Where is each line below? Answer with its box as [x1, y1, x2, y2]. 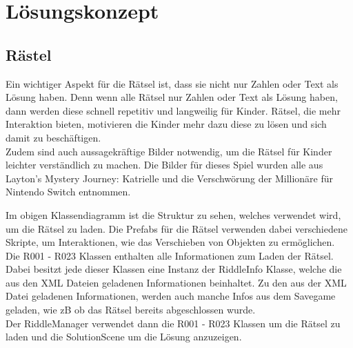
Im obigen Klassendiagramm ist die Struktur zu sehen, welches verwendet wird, [6, 207, 341, 222]
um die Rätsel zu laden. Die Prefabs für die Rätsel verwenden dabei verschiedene [6, 221, 347, 235]
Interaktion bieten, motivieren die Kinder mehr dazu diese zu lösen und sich [6, 117, 327, 131]
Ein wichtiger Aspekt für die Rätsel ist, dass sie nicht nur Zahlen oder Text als [6, 76, 339, 90]
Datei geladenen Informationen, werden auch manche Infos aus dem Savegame [6, 289, 336, 303]
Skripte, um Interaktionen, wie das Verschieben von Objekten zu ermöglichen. [6, 235, 335, 249]
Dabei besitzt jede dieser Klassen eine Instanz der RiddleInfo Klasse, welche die [6, 262, 342, 276]
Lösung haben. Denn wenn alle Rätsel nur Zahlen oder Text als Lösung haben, [6, 90, 338, 104]
